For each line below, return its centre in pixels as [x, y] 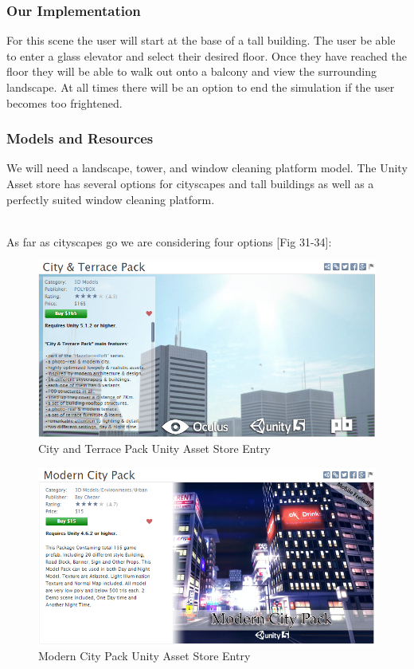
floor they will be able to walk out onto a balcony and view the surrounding [191, 71]
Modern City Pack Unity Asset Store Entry [145, 656]
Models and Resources [80, 138]
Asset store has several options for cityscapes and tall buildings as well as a [190, 183]
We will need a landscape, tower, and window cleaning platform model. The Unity [207, 168]
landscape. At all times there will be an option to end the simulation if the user [201, 87]
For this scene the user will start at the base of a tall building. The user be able [201, 40]
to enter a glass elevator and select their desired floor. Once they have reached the [207, 55]
